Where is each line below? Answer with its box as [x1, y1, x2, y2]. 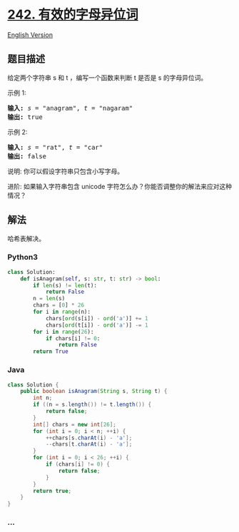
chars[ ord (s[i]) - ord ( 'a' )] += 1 [45, 314, 148, 322]
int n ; [33, 394, 53, 401]
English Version [7, 30, 54, 39]
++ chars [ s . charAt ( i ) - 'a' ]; [45, 434, 133, 441]
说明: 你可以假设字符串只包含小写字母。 [7, 167, 123, 175]
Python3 [7, 252, 38, 262]
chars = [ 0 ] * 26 [33, 302, 84, 309]
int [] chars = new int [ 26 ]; [33, 421, 116, 428]
